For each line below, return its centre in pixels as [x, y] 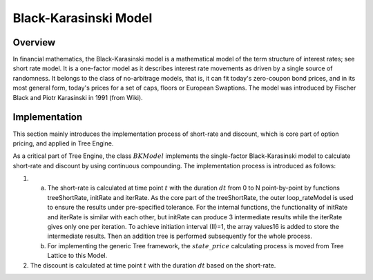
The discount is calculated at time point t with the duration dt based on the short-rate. [153, 265]
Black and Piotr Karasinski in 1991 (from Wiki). [78, 97]
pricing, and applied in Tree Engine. [63, 143]
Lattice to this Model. [77, 256]
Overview [34, 42]
